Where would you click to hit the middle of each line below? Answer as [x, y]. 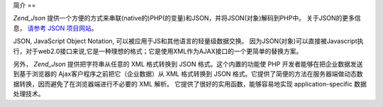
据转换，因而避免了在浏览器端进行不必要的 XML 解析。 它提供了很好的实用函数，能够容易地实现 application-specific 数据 [190, 84]
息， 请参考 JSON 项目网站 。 [56, 28]
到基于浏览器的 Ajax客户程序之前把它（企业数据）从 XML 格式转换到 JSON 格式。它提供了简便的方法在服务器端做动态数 [188, 74]
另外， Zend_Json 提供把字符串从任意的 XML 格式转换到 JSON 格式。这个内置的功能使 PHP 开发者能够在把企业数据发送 [188, 64]
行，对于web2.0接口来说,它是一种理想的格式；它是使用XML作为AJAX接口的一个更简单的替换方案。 [158, 51]
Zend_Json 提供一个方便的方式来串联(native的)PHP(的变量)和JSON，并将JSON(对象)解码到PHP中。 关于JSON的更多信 [187, 18]
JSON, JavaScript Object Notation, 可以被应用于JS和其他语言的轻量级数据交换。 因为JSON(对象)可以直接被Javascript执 [188, 41]
